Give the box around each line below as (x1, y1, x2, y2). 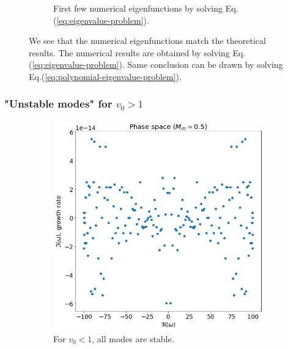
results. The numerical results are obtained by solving (29, 46, 230, 59)
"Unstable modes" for (4, 96, 113, 111)
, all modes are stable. (92, 332, 174, 345)
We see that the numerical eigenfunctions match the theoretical (29, 34, 266, 47)
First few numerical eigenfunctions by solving (53, 2, 223, 14)
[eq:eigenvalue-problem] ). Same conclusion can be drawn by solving (32, 58, 283, 71)
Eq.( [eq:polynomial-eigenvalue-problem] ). (29, 70, 182, 83)
